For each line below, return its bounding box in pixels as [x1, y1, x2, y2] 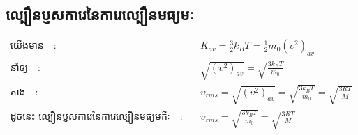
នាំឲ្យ [10, 63, 28, 73]
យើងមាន [10, 41, 44, 51]
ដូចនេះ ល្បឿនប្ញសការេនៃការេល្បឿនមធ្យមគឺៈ [10, 112, 170, 122]
